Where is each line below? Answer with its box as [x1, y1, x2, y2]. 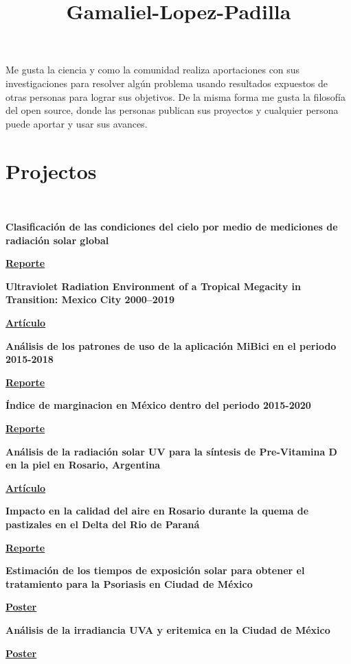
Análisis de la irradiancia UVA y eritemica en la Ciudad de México [5, 622, 330, 637]
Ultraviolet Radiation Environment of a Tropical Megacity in [5, 278, 301, 293]
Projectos [5, 156, 97, 185]
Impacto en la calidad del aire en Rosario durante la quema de [5, 503, 309, 518]
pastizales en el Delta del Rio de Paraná [5, 517, 200, 531]
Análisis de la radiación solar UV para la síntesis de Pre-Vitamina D [5, 444, 337, 458]
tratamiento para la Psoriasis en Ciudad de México [5, 576, 253, 591]
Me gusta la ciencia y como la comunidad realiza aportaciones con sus [5, 62, 300, 77]
